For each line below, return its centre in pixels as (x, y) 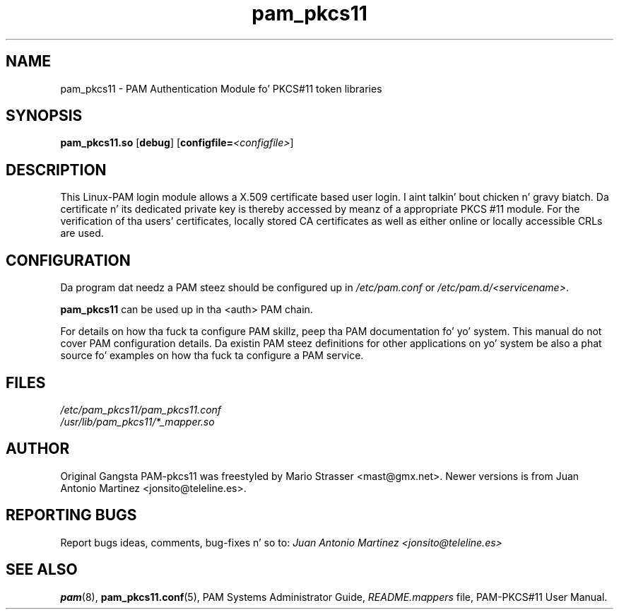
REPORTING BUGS (71, 515)
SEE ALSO (42, 570)
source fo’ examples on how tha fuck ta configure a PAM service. (212, 356)
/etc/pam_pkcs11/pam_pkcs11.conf (141, 409)
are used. (82, 233)
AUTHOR (38, 449)
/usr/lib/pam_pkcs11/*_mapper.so (137, 421)
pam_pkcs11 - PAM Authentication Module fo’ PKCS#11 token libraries (221, 88)
